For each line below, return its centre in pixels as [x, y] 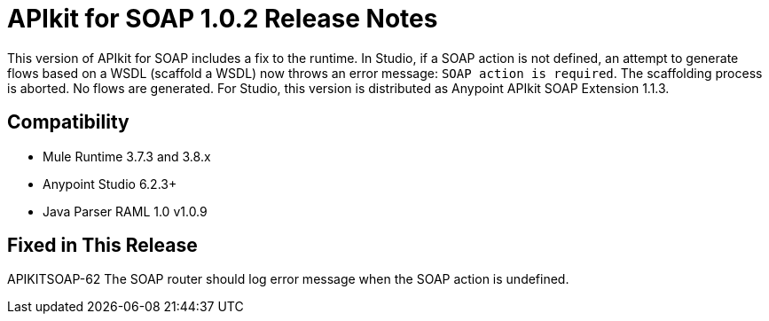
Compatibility [68, 122]
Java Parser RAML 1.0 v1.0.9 [125, 211]
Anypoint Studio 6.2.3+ [110, 184]
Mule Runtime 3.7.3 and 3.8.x [127, 156]
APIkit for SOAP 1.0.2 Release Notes [223, 19]
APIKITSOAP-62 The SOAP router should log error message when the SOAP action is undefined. [288, 279]
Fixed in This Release [102, 246]
